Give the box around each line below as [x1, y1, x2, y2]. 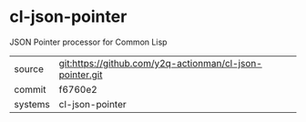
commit [14, 83, 46, 96]
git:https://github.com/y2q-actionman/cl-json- [58, 56, 262, 69]
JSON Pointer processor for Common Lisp [9, 36, 168, 47]
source [14, 62, 44, 75]
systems [14, 97, 50, 110]
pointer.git [58, 68, 103, 81]
